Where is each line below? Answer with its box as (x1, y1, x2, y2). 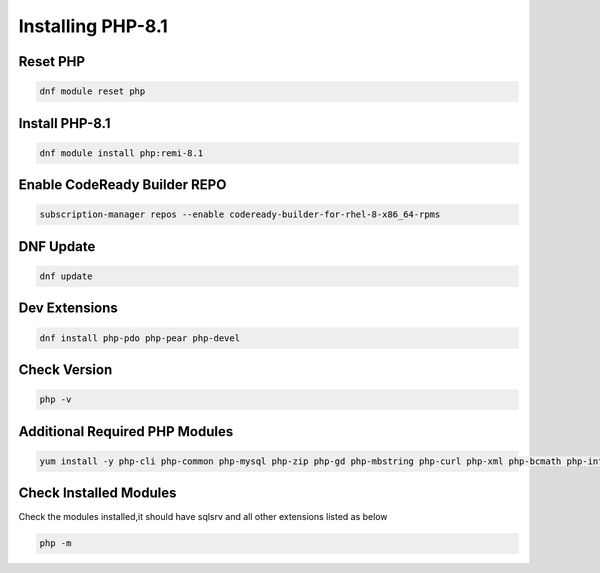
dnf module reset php (39, 86, 146, 97)
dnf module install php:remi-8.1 (39, 147, 204, 159)
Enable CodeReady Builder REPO (18, 176, 227, 194)
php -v (39, 394, 72, 405)
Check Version (18, 361, 113, 378)
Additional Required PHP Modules (18, 423, 234, 440)
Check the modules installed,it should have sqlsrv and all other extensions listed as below (18, 511, 389, 523)
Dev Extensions (18, 300, 119, 317)
